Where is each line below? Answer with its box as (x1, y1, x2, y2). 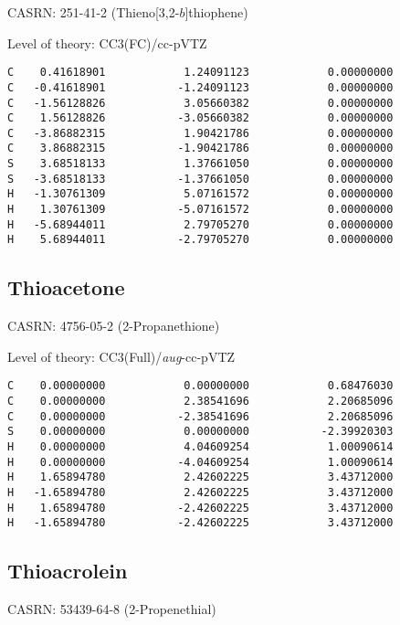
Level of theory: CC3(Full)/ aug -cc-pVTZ (7, 346, 236, 365)
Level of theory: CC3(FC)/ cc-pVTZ (7, 33, 207, 52)
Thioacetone (7, 273, 125, 302)
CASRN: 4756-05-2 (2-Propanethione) (7, 316, 220, 335)
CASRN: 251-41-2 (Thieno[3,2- (7, 3, 180, 21)
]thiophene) (184, 3, 248, 21)
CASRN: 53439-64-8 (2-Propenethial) (7, 599, 216, 619)
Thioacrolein (7, 556, 128, 585)
